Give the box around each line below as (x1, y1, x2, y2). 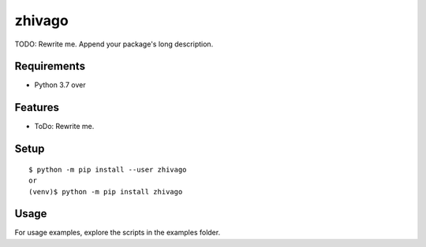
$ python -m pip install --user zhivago (28, 165, 187, 174)
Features (14, 101, 59, 114)
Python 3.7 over (34, 80, 86, 90)
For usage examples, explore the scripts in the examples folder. (14, 228, 221, 238)
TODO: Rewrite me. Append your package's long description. (14, 39, 214, 49)
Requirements (14, 60, 86, 73)
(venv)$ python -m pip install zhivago (28, 187, 183, 196)
